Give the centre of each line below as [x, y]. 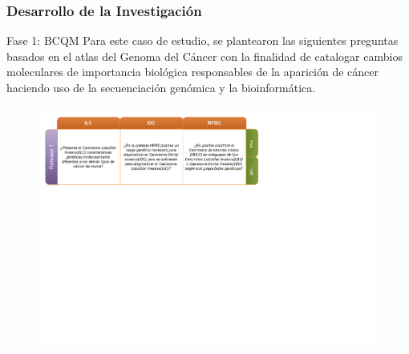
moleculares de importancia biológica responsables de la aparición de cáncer [193, 72]
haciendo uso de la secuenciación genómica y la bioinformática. [161, 87]
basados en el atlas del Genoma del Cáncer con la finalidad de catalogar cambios [204, 56]
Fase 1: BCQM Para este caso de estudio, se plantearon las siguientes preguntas [202, 40]
